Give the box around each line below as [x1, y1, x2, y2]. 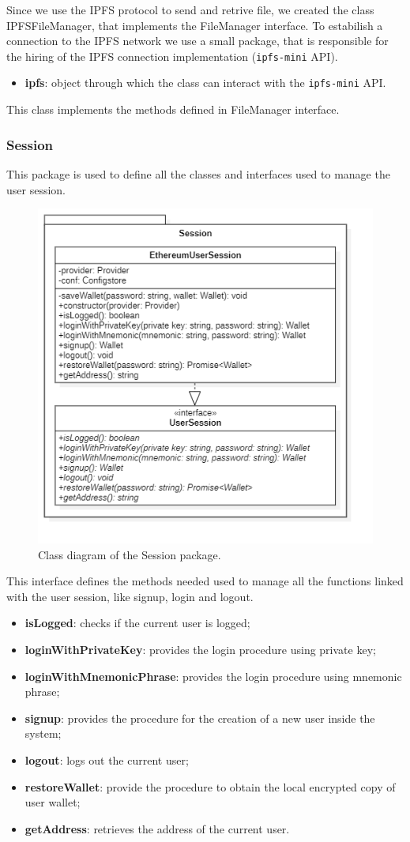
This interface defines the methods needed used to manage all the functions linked [6, 573, 404, 589]
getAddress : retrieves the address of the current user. [24, 820, 290, 836]
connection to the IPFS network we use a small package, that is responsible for [6, 32, 389, 49]
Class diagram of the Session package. [38, 546, 221, 562]
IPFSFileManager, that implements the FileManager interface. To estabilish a [6, 17, 383, 33]
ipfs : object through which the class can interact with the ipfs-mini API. [24, 74, 386, 91]
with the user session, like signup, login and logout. [6, 588, 254, 604]
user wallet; [24, 794, 81, 810]
